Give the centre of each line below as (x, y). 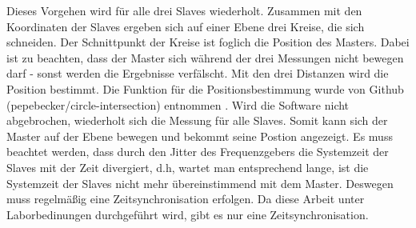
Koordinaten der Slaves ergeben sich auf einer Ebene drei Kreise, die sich (186, 26)
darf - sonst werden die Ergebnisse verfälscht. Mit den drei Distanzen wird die (198, 73)
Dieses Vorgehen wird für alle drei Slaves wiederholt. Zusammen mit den (184, 10)
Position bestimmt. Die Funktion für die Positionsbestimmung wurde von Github (205, 88)
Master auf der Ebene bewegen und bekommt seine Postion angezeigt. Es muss (200, 136)
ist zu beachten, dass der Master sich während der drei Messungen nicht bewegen (205, 57)
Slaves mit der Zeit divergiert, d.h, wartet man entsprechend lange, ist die (188, 167)
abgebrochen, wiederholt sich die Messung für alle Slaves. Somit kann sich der (197, 120)
